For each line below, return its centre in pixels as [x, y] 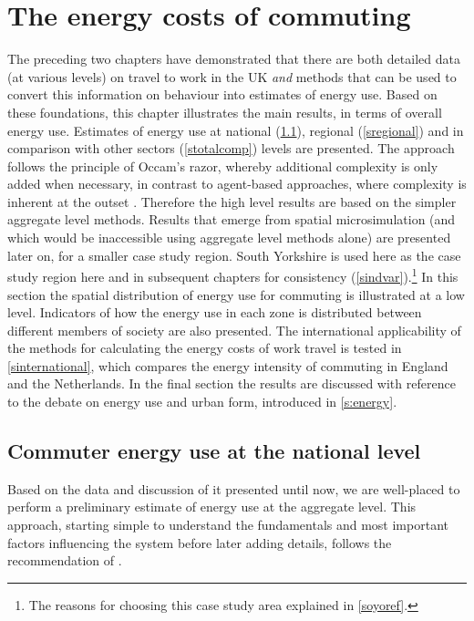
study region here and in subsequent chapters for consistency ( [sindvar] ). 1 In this [233, 275]
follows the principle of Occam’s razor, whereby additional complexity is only [223, 166]
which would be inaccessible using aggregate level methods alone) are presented [229, 238]
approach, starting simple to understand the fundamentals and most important [228, 525]
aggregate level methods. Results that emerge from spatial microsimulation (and [232, 219]
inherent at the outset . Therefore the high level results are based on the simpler [232, 201]
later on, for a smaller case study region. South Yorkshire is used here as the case [234, 255]
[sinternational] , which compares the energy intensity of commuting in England [228, 365]
